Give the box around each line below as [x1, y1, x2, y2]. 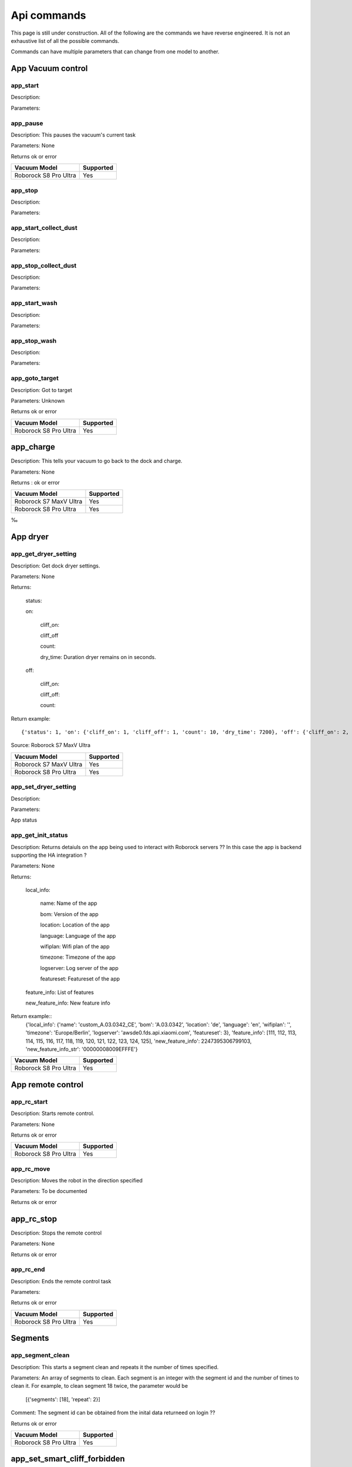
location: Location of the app [40, 921, 110, 928]
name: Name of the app [40, 900, 97, 907]
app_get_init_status [11, 831, 68, 839]
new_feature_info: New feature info [25, 999, 111, 1006]
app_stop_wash [11, 336, 57, 344]
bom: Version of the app [40, 910, 99, 918]
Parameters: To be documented [11, 1188, 87, 1195]
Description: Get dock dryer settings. [11, 562, 100, 569]
